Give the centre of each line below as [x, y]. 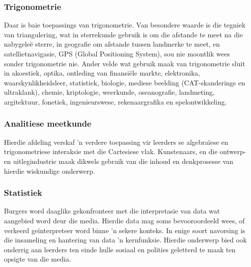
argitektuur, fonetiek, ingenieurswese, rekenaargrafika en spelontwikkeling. [115, 101]
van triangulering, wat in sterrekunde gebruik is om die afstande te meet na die [124, 34]
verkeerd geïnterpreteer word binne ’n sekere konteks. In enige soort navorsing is [125, 230]
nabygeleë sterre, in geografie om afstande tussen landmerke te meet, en [112, 44]
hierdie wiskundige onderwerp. [50, 171]
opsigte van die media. [38, 259]
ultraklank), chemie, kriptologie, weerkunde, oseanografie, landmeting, [109, 92]
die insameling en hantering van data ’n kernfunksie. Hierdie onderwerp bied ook [125, 240]
